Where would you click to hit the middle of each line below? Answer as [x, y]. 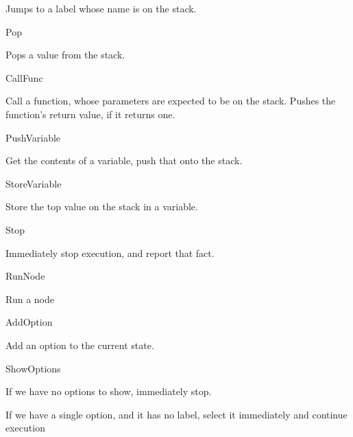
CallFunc [24, 77]
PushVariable [33, 137]
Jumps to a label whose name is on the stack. [101, 8]
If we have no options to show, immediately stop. [109, 391]
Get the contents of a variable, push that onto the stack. [124, 160]
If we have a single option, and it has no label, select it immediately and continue [176, 414]
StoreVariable [34, 183]
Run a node [30, 299]
